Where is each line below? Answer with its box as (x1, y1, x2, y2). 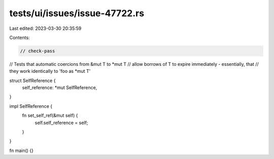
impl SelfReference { (9, 103, 53, 109)
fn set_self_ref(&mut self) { (22, 112, 78, 118)
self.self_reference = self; (35, 120, 88, 126)
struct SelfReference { (9, 77, 56, 84)
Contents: (9, 34, 30, 41)
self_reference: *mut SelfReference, (22, 85, 97, 91)
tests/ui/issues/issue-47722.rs (9, 8, 145, 19)
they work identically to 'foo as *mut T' (9, 68, 91, 74)
